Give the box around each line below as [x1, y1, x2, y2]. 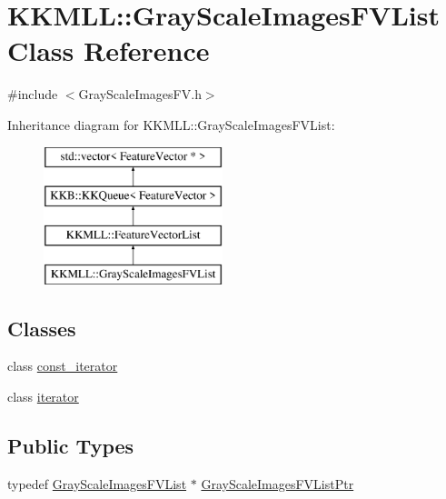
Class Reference [7, 32, 210, 69]
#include [7, 85, 58, 104]
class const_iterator [7, 356, 118, 375]
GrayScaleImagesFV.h [78, 85, 202, 104]
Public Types [7, 432, 134, 460]
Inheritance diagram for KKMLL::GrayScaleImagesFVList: [7, 115, 335, 134]
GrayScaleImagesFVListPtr [201, 474, 354, 493]
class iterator [7, 387, 79, 406]
